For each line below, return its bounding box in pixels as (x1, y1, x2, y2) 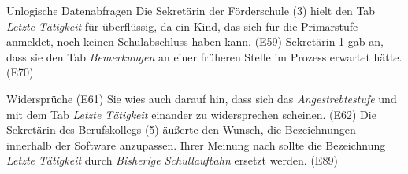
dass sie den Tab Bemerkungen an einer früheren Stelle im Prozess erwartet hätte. (6, 48, 402, 65)
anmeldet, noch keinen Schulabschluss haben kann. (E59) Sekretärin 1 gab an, (6, 33, 384, 50)
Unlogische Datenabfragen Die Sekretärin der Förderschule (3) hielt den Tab (6, 2, 376, 18)
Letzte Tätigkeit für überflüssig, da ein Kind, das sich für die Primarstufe (6, 17, 358, 34)
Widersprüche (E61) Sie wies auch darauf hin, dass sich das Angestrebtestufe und (6, 90, 397, 106)
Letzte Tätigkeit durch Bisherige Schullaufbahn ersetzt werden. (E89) (6, 152, 338, 168)
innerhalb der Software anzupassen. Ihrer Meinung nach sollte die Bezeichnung (6, 136, 386, 153)
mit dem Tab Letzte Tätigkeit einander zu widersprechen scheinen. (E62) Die (6, 106, 376, 122)
